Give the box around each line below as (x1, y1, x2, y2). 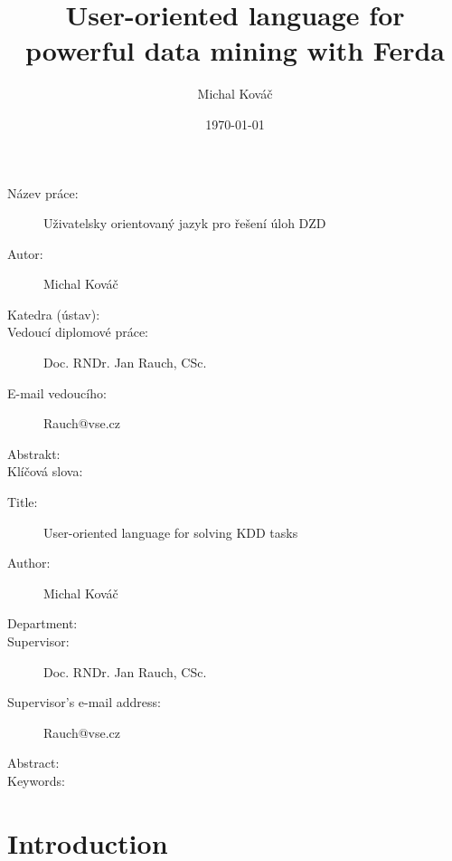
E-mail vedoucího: (7, 383, 107, 402)
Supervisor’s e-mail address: (7, 693, 161, 712)
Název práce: (7, 183, 79, 202)
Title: (7, 493, 38, 512)
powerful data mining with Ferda (25, 32, 445, 69)
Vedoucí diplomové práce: (7, 322, 148, 341)
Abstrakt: (7, 444, 61, 463)
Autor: (7, 244, 43, 263)
